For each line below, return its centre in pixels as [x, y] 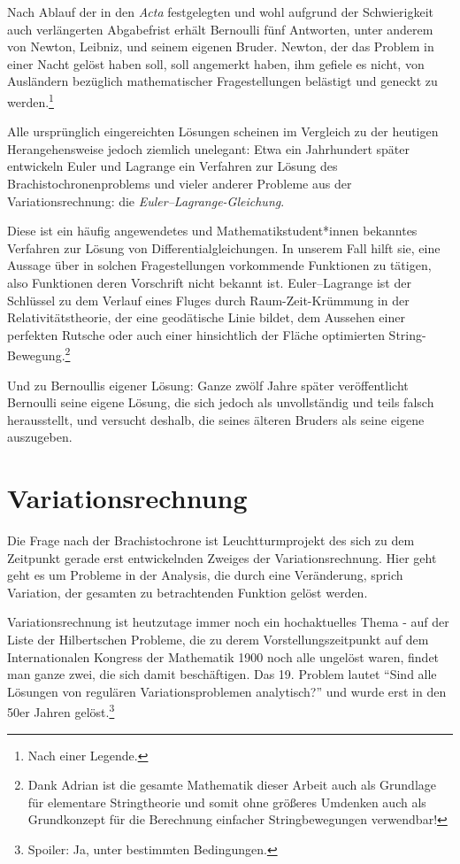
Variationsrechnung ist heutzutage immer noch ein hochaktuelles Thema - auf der [228, 622]
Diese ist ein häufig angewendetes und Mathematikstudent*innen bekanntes [212, 231]
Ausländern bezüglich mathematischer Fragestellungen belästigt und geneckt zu [222, 81]
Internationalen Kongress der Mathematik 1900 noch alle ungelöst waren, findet [223, 656]
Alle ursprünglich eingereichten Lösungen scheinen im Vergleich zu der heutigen [223, 131]
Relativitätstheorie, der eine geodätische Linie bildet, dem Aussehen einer [206, 317]
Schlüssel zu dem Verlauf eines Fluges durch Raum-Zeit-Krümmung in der [208, 300]
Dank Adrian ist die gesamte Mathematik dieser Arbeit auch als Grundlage [232, 785]
